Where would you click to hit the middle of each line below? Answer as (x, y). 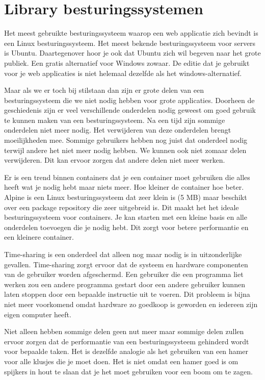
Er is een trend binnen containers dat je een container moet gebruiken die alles (127, 177)
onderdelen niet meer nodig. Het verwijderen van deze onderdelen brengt (118, 130)
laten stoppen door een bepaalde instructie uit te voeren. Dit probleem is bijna (127, 294)
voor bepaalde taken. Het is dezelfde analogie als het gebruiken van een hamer (126, 351)
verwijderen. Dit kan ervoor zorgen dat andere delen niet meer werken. (115, 160)
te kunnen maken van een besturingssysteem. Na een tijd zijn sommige (115, 120)
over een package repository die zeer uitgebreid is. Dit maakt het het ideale (122, 207)
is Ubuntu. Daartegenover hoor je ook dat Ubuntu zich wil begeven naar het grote (132, 53)
